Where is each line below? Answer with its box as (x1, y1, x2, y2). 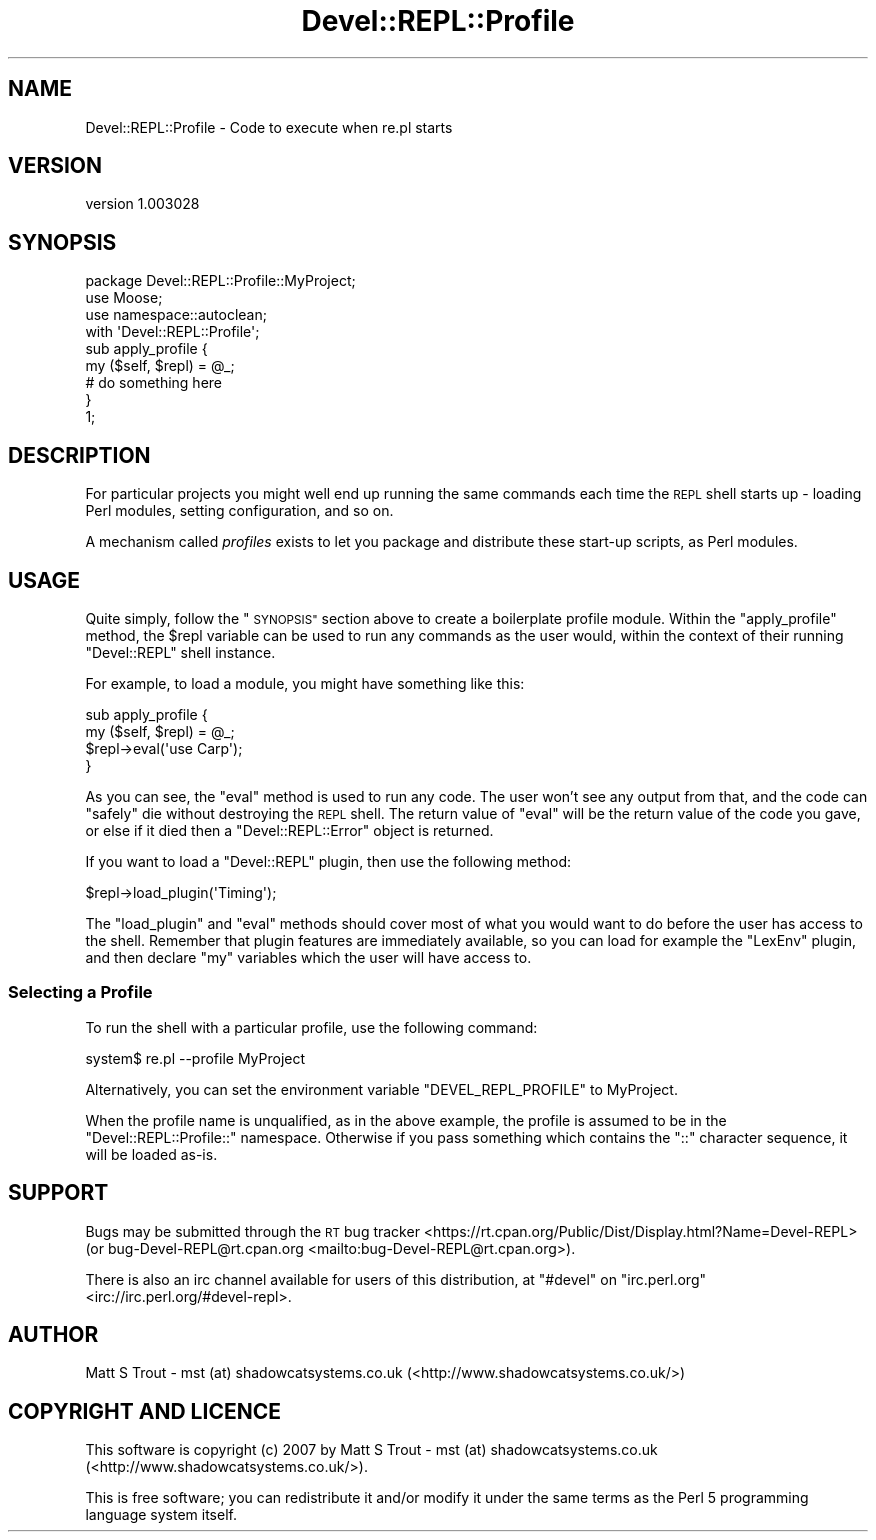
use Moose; (85, 289, 163, 307)
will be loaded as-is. (85, 1145, 218, 1163)
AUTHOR (8, 1321, 99, 1347)
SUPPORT (8, 1180, 109, 1206)
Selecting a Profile (8, 982, 153, 1003)
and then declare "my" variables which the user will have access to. (85, 948, 532, 966)
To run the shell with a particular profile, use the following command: (85, 1018, 538, 1036)
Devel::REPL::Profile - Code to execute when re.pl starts (85, 118, 453, 136)
